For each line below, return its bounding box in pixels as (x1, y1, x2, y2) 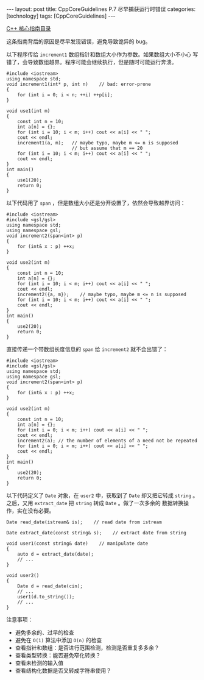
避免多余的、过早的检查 (15, 629, 74, 636)
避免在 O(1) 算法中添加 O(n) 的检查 (15, 637, 102, 643)
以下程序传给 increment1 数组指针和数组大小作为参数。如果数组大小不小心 (6, 51, 192, 58)
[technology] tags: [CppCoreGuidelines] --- (6, 12, 116, 19)
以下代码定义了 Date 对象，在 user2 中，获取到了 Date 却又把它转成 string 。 (6, 492, 199, 499)
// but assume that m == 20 (71, 145, 143, 151)
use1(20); (17, 177, 43, 183)
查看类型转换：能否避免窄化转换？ (15, 652, 101, 659)
